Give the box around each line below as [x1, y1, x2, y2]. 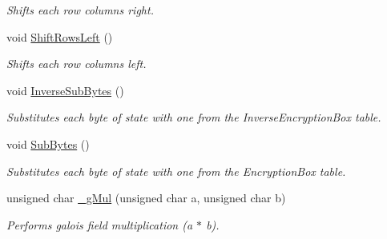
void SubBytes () [6, 135, 90, 152]
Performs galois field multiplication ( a [6, 216, 193, 233]
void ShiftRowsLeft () [6, 28, 113, 45]
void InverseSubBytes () [6, 82, 124, 98]
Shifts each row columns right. [6, 2, 154, 18]
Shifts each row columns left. [6, 55, 147, 72]
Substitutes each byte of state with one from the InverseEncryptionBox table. [6, 109, 381, 125]
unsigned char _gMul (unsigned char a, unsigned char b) [6, 189, 286, 206]
